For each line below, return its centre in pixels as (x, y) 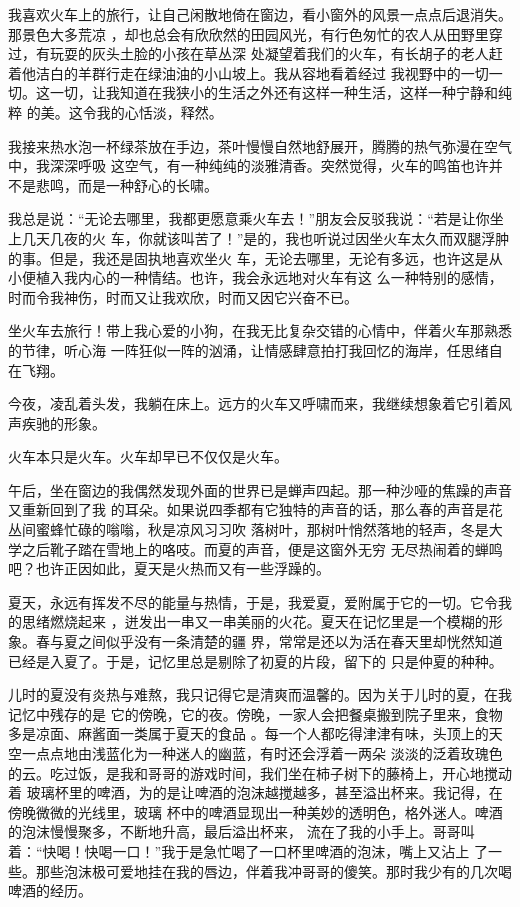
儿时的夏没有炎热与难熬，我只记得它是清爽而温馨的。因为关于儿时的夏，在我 (260, 694)
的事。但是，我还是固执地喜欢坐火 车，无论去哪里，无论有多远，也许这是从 (255, 257)
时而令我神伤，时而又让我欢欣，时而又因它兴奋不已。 (183, 296)
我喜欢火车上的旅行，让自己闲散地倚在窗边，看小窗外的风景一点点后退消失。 (260, 14)
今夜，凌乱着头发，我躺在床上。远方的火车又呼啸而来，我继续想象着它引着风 (260, 403)
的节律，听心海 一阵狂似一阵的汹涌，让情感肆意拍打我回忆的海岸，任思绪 (248, 349)
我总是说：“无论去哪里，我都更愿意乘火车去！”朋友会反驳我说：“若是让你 (249, 218)
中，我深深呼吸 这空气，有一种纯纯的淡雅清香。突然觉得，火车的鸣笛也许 (248, 165)
